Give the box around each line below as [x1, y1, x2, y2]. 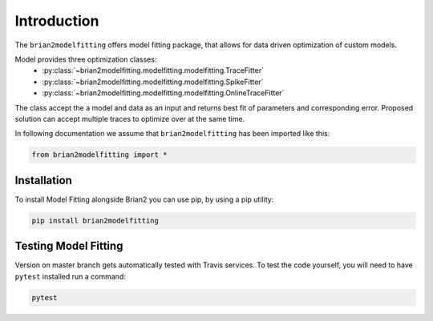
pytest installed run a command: [14, 271, 126, 281]
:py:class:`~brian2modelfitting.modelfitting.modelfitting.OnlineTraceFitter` [42, 88, 285, 98]
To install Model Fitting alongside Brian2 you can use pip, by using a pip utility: [14, 195, 274, 204]
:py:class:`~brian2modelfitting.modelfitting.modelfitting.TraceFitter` [42, 66, 265, 75]
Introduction [14, 12, 99, 30]
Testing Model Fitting [14, 239, 123, 253]
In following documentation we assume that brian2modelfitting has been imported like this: [14, 129, 330, 138]
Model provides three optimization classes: [14, 54, 157, 64]
